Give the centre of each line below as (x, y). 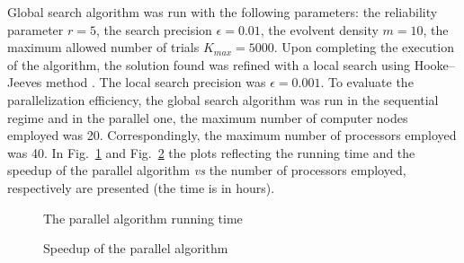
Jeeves (25, 82)
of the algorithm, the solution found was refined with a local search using (209, 64)
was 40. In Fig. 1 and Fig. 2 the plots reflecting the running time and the (211, 152)
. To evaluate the (367, 82)
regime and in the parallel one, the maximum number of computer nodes (208, 117)
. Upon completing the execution (364, 47)
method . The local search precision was (156, 82)
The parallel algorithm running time (143, 218)
